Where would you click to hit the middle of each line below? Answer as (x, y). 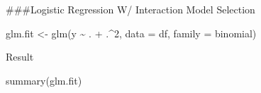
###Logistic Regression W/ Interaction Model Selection (130, 9)
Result (20, 57)
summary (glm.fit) (44, 80)
